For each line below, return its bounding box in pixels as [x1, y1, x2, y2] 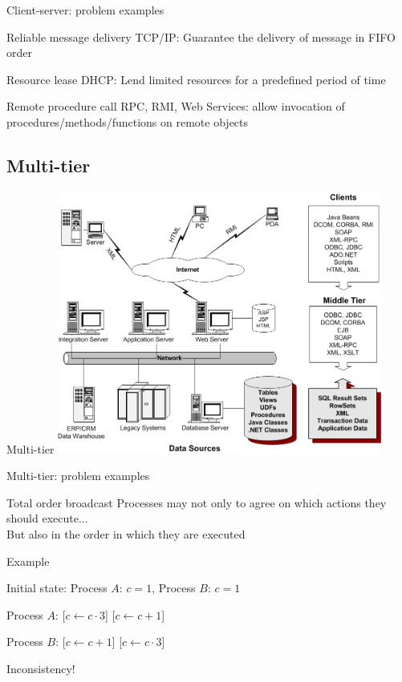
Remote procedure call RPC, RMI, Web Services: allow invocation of [6, 98, 345, 115]
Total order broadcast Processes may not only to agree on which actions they [6, 494, 387, 510]
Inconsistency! [6, 660, 75, 676]
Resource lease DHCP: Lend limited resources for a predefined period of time [6, 71, 386, 87]
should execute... [6, 510, 88, 527]
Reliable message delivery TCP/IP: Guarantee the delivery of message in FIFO [6, 28, 396, 45]
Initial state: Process [6, 579, 108, 596]
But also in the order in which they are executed [6, 525, 246, 542]
